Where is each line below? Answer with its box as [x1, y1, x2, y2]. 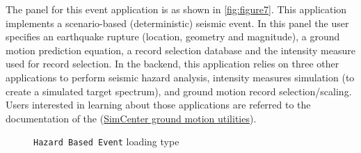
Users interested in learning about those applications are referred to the [6, 97, 311, 112]
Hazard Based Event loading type [33, 134, 179, 149]
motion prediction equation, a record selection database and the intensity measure [6, 42, 355, 57]
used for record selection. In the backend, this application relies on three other [6, 56, 339, 71]
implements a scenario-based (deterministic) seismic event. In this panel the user [6, 15, 349, 30]
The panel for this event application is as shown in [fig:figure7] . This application [6, 2, 347, 16]
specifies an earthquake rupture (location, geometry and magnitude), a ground [6, 29, 340, 44]
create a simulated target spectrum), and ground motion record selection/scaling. [6, 83, 352, 98]
